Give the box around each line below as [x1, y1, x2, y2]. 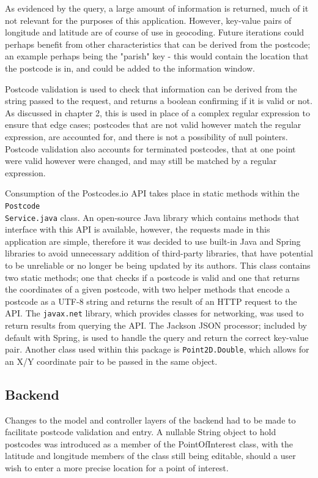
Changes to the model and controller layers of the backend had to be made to [5, 413, 296, 426]
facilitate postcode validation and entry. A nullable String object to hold [5, 425, 276, 438]
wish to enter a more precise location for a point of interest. [5, 461, 229, 474]
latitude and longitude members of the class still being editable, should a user [5, 449, 296, 462]
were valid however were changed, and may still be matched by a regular [5, 154, 277, 167]
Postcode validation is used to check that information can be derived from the [5, 82, 297, 95]
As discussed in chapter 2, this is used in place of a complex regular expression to [5, 106, 310, 119]
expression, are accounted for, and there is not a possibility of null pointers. [5, 130, 288, 143]
